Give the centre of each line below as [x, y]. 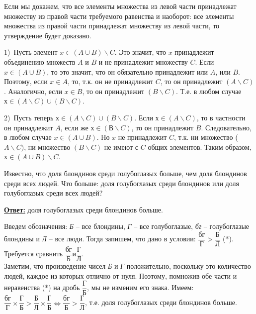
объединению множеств [40, 61]
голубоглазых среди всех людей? [53, 193]
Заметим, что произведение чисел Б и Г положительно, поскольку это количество [128, 266]
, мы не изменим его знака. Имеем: [140, 287]
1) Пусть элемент [31, 52]
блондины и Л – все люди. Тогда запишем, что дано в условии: [100, 239]
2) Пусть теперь [29, 117]
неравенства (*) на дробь [42, 287]
